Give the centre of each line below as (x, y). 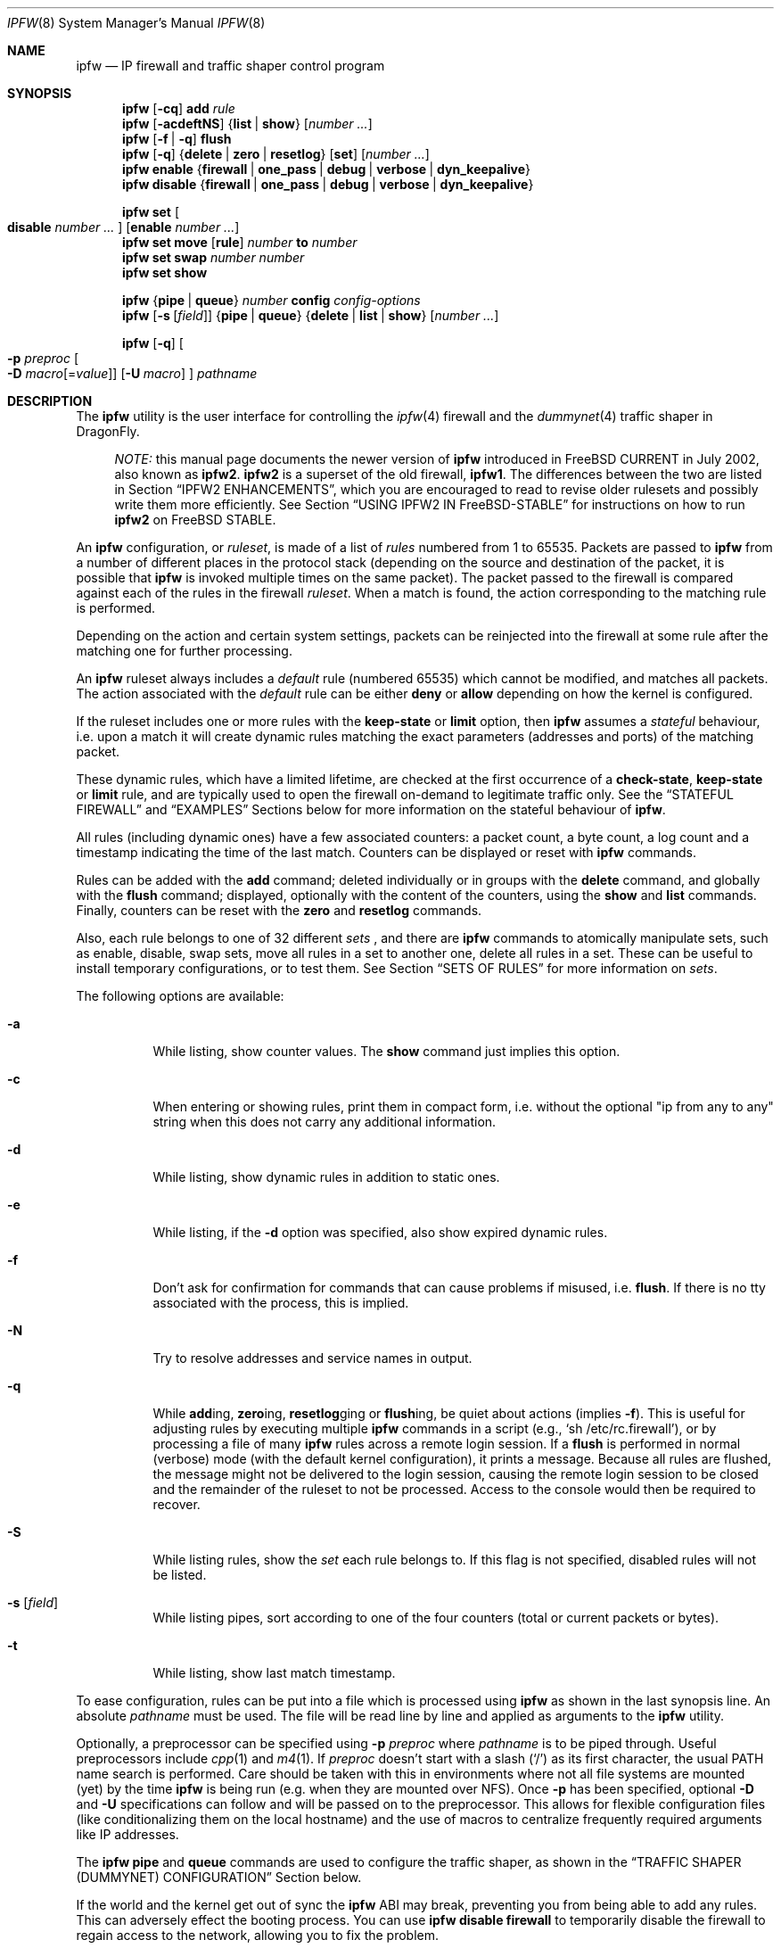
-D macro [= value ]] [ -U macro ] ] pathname (132, 373)
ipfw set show (165, 272)
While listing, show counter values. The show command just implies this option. (386, 1051)
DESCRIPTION (50, 401)
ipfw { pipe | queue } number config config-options (271, 300)
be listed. (180, 1575)
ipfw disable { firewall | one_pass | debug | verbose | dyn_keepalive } (328, 184)
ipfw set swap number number (214, 257)
